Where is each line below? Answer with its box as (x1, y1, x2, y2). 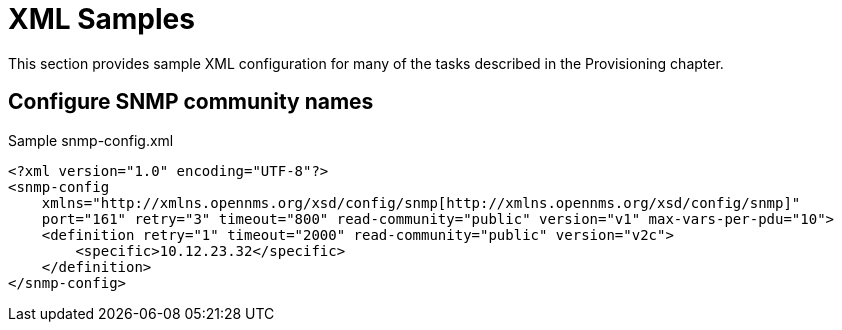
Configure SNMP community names (8, 89, 374, 115)
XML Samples (8, 2, 195, 36)
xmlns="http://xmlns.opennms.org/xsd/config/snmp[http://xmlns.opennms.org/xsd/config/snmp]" (41, 194, 801, 211)
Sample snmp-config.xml (8, 131, 174, 149)
